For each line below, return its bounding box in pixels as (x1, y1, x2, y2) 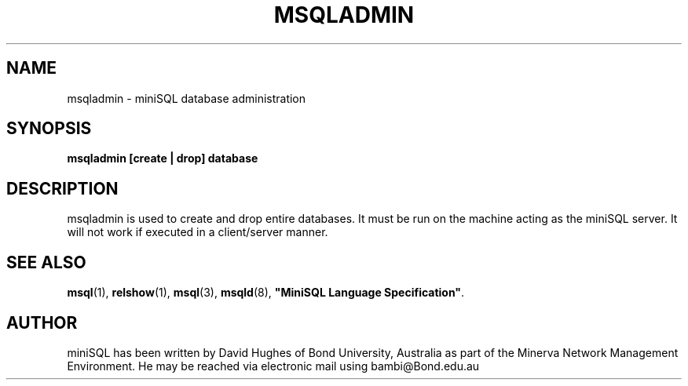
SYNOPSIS (6, 118, 92, 139)
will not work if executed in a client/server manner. (67, 225, 328, 239)
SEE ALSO (6, 252, 86, 272)
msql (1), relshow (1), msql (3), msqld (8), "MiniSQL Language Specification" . (67, 286, 465, 300)
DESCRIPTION (6, 178, 119, 198)
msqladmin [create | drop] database (67, 151, 258, 166)
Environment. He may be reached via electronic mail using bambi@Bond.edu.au (67, 359, 480, 373)
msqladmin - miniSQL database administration (67, 91, 306, 105)
